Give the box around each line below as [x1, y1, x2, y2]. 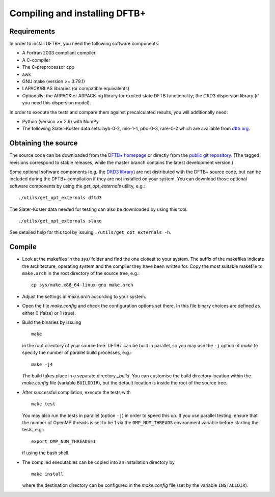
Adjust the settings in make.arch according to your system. [22, 293, 146, 299]
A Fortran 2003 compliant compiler [22, 50, 96, 56]
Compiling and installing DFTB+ [9, 8, 146, 19]
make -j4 [31, 362, 53, 367]
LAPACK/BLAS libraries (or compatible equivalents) [22, 86, 130, 92]
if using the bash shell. [22, 450, 70, 456]
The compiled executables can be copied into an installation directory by [22, 459, 175, 465]
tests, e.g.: [22, 427, 44, 433]
